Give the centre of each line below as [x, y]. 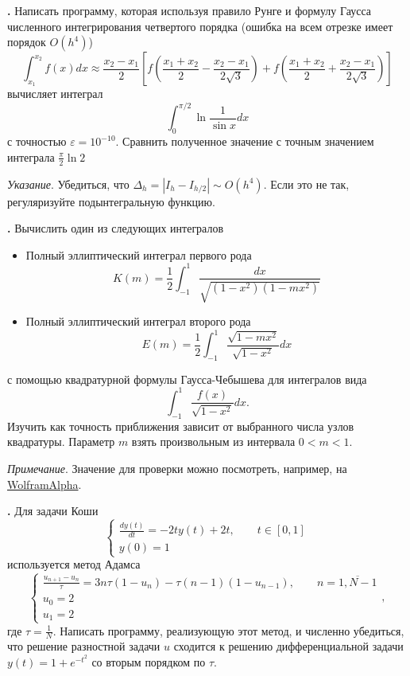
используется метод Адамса [74, 564]
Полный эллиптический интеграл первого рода [139, 254]
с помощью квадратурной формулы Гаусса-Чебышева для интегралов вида [187, 379]
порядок [27, 42]
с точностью [37, 141]
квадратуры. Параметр [61, 442]
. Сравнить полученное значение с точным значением [245, 141]
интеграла [31, 156]
